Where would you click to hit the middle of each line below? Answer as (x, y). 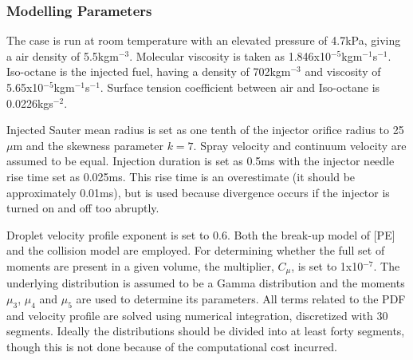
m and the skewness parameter (88, 145)
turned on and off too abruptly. (83, 208)
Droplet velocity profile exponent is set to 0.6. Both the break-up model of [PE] (201, 234)
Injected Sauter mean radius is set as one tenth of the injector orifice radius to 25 (205, 130)
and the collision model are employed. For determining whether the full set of (196, 250)
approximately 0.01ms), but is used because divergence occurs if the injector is (198, 192)
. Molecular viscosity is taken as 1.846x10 (230, 55)
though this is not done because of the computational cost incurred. (172, 346)
